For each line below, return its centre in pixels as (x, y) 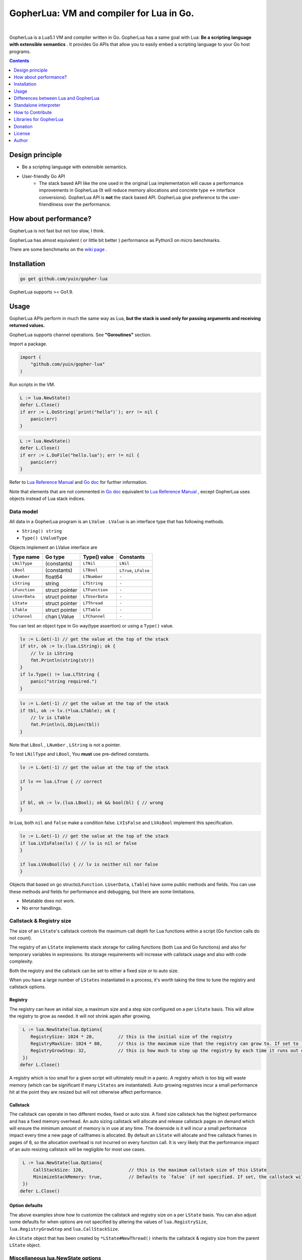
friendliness (51, 205)
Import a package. (28, 344)
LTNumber (93, 577)
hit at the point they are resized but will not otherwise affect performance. (86, 1092)
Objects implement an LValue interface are (53, 547)
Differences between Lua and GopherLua (57, 98)
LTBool (90, 570)
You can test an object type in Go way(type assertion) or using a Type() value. (91, 625)
